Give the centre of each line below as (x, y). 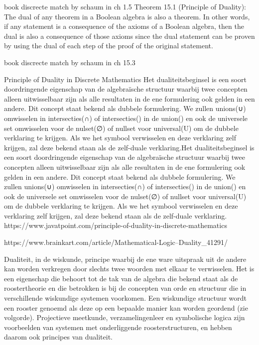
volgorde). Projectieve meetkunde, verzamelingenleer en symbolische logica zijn (125, 317)
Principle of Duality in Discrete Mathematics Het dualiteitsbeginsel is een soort (125, 79)
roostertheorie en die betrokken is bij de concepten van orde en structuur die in (125, 288)
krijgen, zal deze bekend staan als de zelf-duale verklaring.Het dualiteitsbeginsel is (129, 147)
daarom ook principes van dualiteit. (58, 337)
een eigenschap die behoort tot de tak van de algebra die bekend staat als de (121, 278)
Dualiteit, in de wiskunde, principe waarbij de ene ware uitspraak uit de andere (125, 259)
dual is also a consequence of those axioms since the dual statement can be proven (129, 36)
